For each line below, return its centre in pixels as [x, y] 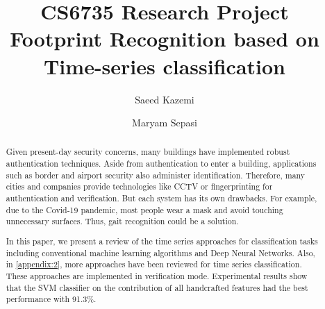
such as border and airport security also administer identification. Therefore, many [156, 175]
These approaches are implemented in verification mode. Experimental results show [157, 275]
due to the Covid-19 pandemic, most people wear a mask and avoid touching [144, 209]
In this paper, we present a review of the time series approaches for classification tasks [162, 241]
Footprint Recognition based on [165, 39]
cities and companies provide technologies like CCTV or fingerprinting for [139, 186]
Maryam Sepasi [165, 123]
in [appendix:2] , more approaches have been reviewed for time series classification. [154, 264]
